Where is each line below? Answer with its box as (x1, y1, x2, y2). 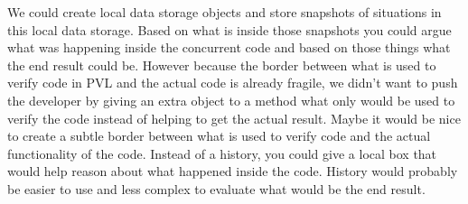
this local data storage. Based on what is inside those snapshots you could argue (7, 20, 452, 39)
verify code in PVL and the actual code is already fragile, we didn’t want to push (7, 73, 458, 92)
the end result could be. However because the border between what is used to (7, 55, 436, 74)
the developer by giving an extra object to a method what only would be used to (7, 90, 455, 109)
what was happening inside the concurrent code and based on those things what (7, 38, 451, 57)
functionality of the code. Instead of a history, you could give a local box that (7, 144, 437, 162)
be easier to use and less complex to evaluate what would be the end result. (7, 179, 426, 198)
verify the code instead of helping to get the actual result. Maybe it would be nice (7, 108, 461, 127)
